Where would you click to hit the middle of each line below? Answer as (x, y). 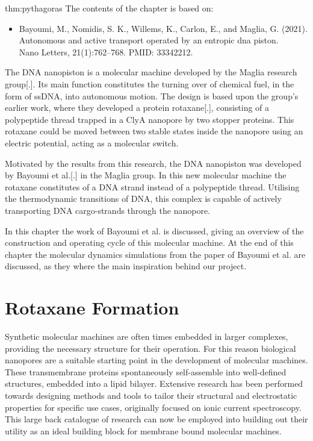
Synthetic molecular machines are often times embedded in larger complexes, (147, 336)
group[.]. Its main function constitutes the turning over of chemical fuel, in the (150, 83)
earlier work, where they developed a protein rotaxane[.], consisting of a (137, 108)
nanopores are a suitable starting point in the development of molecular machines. (156, 360)
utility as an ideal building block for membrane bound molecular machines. (143, 430)
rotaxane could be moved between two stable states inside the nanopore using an (154, 131)
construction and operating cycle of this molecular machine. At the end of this (149, 242)
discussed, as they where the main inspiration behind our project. (126, 266)
